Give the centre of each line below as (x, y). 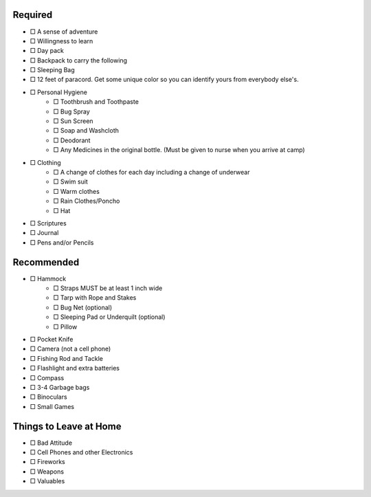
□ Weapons (47, 472)
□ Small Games (52, 406)
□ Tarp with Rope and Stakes (95, 298)
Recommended (46, 262)
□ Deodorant (72, 140)
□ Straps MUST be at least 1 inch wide (108, 288)
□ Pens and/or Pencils (62, 242)
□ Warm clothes (76, 191)
